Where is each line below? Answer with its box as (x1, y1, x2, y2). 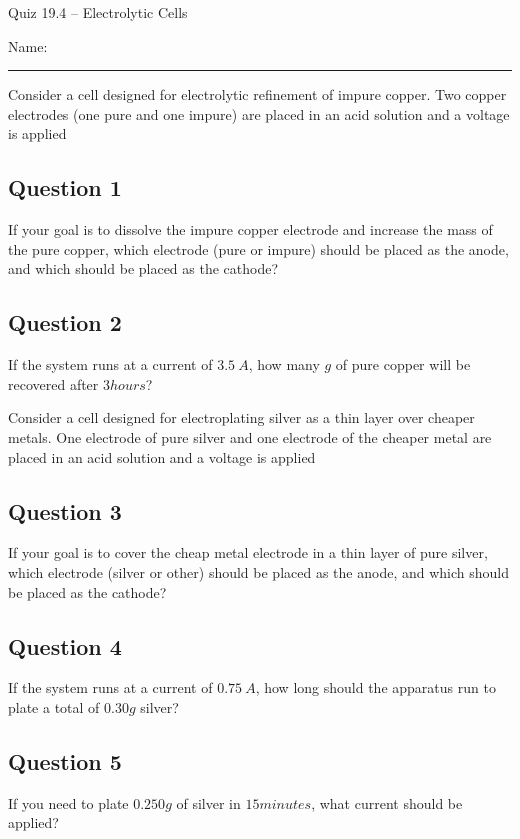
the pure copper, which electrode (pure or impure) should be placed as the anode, (8, 238, 509, 259)
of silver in (176, 792, 241, 813)
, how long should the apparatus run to (255, 677, 496, 698)
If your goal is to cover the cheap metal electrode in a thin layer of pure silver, (8, 542, 488, 563)
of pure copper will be (335, 354, 471, 375)
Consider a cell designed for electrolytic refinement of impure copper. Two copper (8, 84, 507, 105)
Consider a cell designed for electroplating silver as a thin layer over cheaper (8, 407, 475, 428)
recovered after (8, 373, 99, 394)
